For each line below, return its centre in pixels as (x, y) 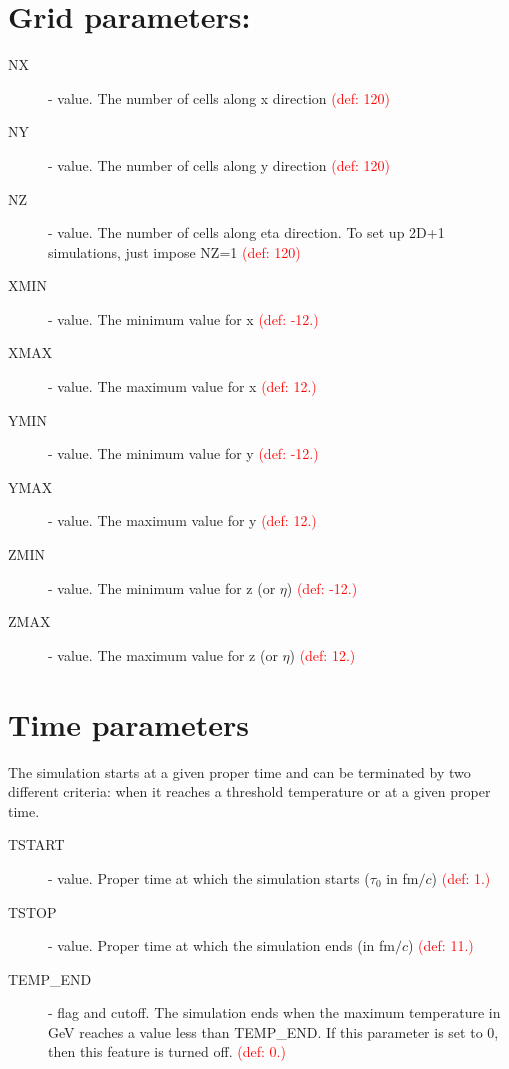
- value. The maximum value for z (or (163, 654)
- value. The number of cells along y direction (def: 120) (219, 164)
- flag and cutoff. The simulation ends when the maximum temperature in (274, 1012)
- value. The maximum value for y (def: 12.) (182, 520)
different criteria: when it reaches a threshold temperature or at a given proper (249, 791)
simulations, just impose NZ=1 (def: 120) (174, 251)
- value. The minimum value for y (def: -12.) (183, 453)
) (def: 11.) (440, 945)
